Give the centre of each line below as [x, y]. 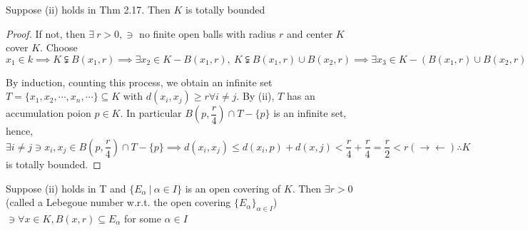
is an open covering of [233, 188]
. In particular [151, 113]
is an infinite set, [310, 113]
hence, [20, 131]
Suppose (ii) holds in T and [66, 188]
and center [310, 33]
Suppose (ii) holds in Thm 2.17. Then [88, 9]
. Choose [59, 47]
